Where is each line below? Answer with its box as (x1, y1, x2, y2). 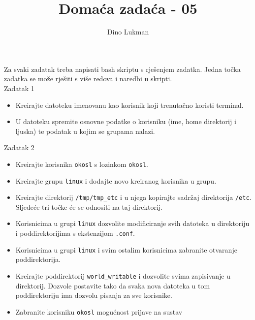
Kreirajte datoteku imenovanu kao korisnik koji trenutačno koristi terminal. (15, 99, 244, 110)
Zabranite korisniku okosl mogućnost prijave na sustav (15, 306, 183, 317)
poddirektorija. (15, 254, 61, 264)
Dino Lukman (107, 27, 149, 37)
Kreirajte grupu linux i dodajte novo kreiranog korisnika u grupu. (15, 175, 217, 186)
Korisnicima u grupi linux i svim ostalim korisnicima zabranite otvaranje (15, 244, 237, 255)
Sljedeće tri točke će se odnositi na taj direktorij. (15, 201, 162, 212)
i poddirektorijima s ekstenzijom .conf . (15, 228, 135, 238)
